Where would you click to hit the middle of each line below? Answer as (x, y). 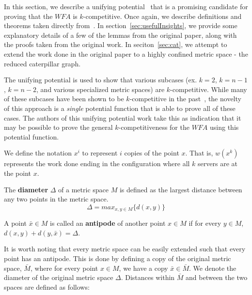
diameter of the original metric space (59, 277)
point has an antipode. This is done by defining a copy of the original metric (118, 258)
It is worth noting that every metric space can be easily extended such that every (125, 249)
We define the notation (38, 153)
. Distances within (148, 277)
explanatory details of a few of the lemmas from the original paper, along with (120, 35)
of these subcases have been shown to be (64, 99)
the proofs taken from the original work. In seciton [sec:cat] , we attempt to (116, 44)
